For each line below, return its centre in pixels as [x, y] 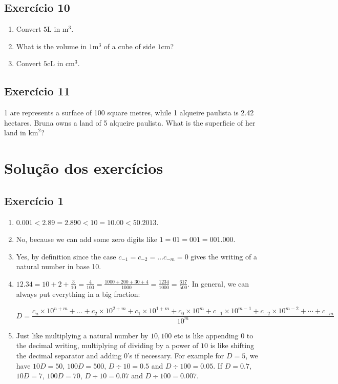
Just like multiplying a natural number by [82, 335]
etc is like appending [206, 335]
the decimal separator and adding [69, 355]
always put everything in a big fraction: [78, 294]
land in [15, 133]
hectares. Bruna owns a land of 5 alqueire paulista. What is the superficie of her [130, 122]
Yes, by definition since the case [66, 256]
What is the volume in [51, 46]
